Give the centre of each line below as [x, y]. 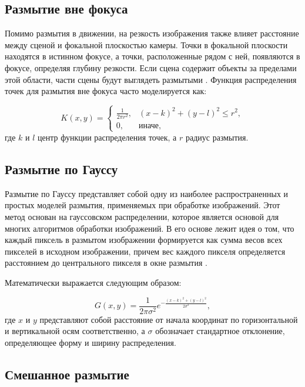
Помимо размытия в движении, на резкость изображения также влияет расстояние [152, 33]
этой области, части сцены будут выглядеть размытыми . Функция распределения [151, 79]
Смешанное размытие [67, 374]
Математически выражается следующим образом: [93, 282]
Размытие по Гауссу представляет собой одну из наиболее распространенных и [147, 193]
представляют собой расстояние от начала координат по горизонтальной [169, 319]
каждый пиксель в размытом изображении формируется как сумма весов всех [144, 240]
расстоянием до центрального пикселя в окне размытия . [106, 263]
